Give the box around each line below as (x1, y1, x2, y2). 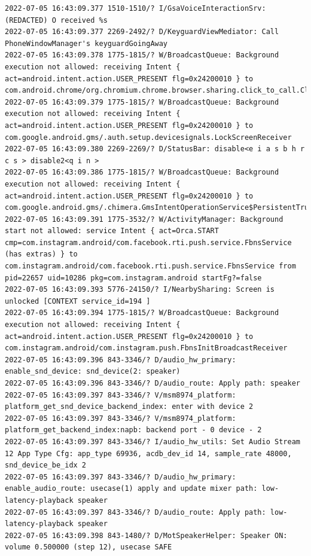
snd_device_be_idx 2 (5, 461, 87, 470)
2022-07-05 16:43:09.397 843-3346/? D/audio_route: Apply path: (5, 508, 266, 517)
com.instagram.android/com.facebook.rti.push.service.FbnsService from (5, 262, 296, 271)
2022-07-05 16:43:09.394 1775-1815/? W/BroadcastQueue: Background (5, 308, 279, 317)
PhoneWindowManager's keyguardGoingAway (5, 39, 168, 48)
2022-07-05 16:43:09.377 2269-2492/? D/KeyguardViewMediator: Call (5, 28, 279, 36)
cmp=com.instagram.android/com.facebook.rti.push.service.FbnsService (5, 238, 292, 247)
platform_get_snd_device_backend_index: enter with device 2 (5, 402, 254, 411)
